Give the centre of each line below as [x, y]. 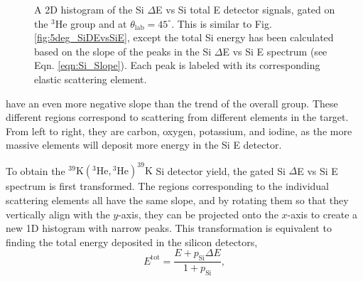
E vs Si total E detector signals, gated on [245, 9]
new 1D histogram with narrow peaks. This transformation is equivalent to [169, 228]
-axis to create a [323, 214]
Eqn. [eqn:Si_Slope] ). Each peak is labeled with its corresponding [177, 65]
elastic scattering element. [91, 79]
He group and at [91, 23]
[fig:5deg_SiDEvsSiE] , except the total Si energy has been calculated [184, 37]
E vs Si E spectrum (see [275, 51]
